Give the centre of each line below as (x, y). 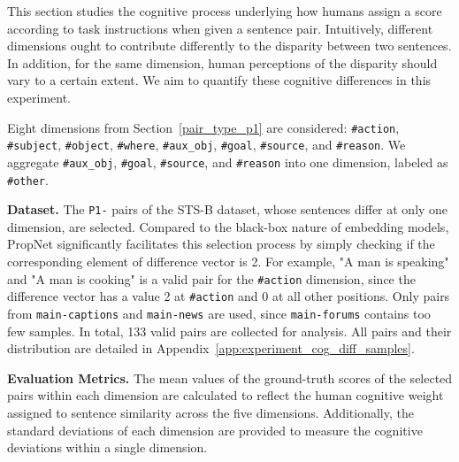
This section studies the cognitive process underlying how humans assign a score (225, 11)
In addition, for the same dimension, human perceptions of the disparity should (222, 62)
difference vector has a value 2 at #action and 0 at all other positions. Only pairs (229, 296)
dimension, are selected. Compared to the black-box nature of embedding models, (228, 226)
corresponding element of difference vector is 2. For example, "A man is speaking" (228, 262)
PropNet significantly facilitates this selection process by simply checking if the (221, 244)
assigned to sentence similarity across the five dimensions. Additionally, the (210, 412)
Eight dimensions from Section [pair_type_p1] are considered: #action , (203, 127)
